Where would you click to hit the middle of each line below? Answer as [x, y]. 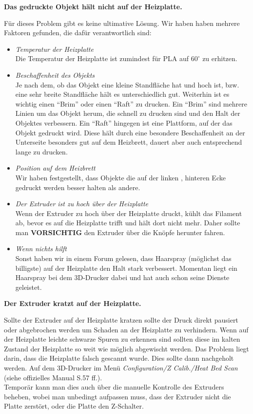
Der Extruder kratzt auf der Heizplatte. [73, 303]
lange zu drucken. [41, 151]
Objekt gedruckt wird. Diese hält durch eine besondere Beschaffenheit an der [130, 132]
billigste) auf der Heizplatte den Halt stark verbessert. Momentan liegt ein [126, 268]
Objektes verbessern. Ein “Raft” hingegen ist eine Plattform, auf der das [124, 122]
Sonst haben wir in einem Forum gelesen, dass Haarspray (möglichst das [123, 258]
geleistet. [29, 287]
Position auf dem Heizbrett [55, 168]
